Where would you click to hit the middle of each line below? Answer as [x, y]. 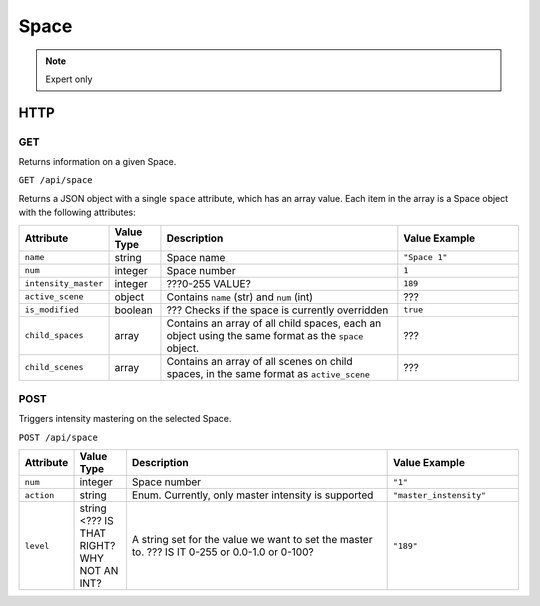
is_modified [51, 310]
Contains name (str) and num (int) [240, 297]
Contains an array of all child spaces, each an [274, 323]
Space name [196, 257]
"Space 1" [425, 257]
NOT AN [99, 571]
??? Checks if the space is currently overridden [277, 310]
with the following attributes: [77, 212]
